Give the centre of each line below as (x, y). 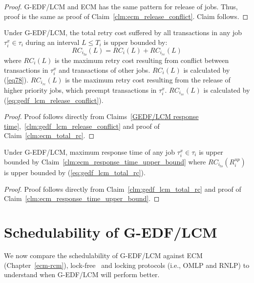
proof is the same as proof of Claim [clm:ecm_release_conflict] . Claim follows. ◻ (126, 16)
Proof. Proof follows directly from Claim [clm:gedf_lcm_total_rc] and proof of (123, 189)
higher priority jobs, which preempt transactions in (80, 90)
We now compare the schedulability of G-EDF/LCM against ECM (103, 255)
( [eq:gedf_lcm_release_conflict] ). (54, 100)
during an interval (53, 42)
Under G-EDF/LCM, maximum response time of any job (89, 152)
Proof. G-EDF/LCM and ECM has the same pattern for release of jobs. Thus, (121, 6)
